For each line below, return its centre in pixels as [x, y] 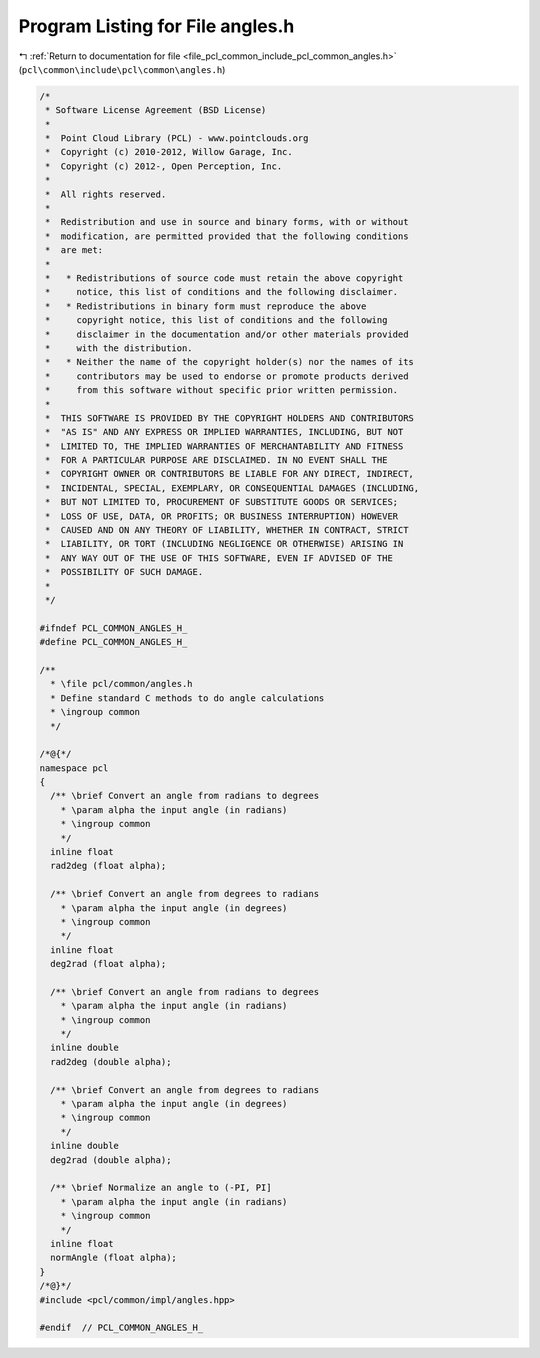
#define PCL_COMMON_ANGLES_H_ [113, 642]
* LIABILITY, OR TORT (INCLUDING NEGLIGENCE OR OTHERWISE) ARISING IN [224, 544]
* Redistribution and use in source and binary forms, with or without [227, 222]
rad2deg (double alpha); [111, 1061]
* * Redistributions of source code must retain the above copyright [224, 278]
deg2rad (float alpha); [108, 964]
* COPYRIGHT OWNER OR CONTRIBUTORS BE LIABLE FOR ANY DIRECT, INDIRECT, [230, 474]
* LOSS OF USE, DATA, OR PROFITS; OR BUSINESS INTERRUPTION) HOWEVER [222, 516]
